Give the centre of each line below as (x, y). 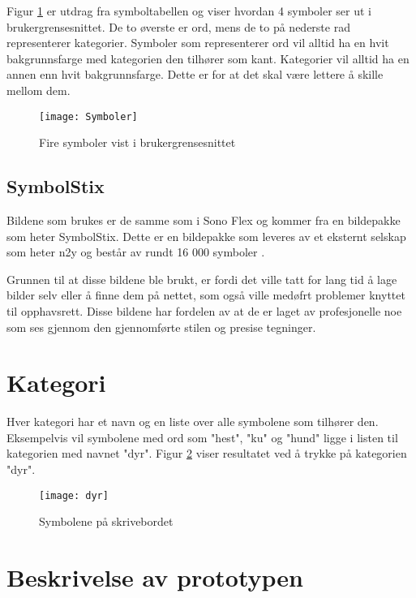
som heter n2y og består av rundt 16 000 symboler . (136, 252)
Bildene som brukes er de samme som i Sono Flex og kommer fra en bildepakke (204, 220)
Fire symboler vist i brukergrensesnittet (137, 142)
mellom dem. (39, 90)
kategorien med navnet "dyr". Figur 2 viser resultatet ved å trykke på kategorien (207, 453)
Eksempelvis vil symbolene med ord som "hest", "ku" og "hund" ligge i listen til (202, 437)
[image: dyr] (74, 495)
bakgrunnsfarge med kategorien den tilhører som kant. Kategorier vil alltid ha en (208, 58)
